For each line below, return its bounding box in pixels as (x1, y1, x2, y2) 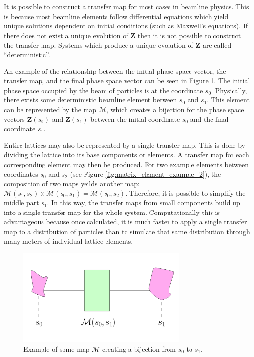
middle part (4, 197, 39, 208)
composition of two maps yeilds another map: (4, 178, 140, 189)
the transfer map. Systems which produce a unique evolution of (4, 40, 193, 50)
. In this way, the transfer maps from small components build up (47, 197, 240, 208)
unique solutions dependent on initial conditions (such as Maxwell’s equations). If (4, 21, 248, 31)
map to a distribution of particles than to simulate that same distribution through (4, 226, 250, 237)
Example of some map (23, 343, 90, 354)
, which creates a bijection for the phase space (106, 104, 244, 114)
